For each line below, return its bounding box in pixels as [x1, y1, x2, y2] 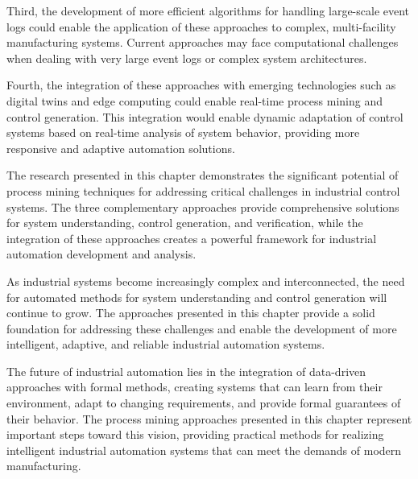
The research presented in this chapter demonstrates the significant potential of [6, 167, 399, 184]
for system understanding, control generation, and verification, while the [6, 214, 363, 231]
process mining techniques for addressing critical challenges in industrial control [6, 182, 400, 199]
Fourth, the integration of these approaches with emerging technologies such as [6, 76, 396, 93]
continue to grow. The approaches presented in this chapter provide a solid [6, 304, 375, 321]
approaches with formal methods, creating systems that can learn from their [6, 378, 383, 395]
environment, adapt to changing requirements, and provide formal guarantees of [6, 394, 401, 411]
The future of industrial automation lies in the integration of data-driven [6, 362, 366, 379]
